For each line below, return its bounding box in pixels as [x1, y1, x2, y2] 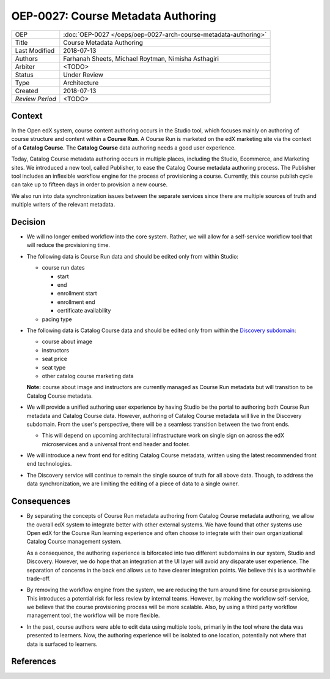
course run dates [42, 264, 85, 271]
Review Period [15, 94, 56, 103]
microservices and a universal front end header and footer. [42, 440, 190, 447]
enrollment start [57, 290, 97, 297]
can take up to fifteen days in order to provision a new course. [11, 181, 168, 188]
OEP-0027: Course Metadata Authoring [11, 9, 216, 23]
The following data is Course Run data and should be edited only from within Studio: [26, 252, 238, 260]
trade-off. [26, 575, 51, 582]
